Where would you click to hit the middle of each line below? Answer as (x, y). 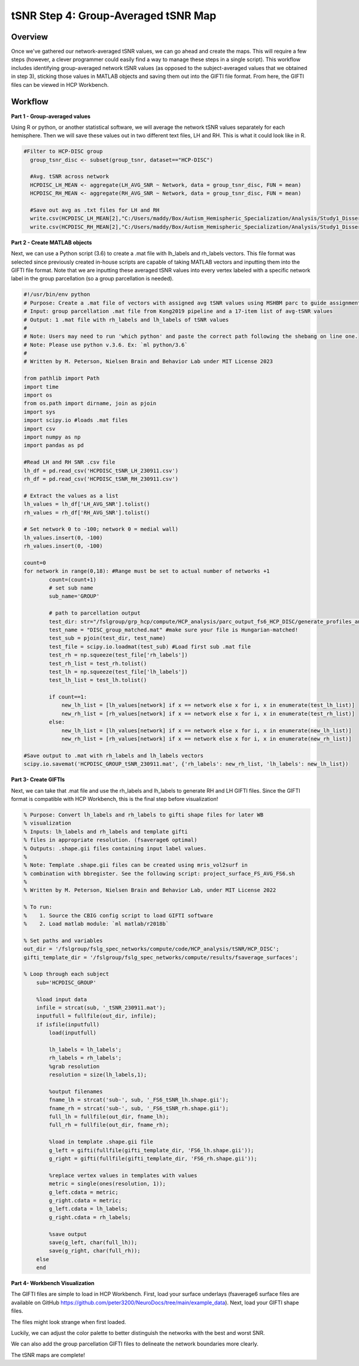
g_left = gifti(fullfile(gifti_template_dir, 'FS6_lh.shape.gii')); (151, 1150)
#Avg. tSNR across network (70, 176)
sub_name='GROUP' (74, 596)
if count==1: (68, 697)
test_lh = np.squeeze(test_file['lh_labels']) (118, 672)
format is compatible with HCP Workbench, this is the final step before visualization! (115, 799)
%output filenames (76, 1091)
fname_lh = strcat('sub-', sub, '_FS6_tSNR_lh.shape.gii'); (139, 1100)
